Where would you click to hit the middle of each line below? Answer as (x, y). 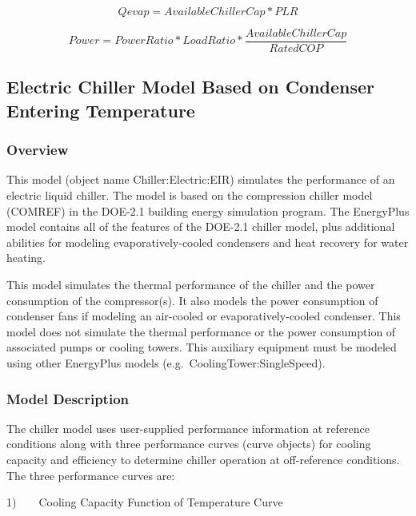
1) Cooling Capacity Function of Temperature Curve (145, 502)
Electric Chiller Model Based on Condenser (191, 87)
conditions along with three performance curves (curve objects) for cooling (189, 444)
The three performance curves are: (91, 475)
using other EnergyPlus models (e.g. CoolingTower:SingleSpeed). (166, 362)
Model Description (68, 398)
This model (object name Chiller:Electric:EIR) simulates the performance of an (201, 179)
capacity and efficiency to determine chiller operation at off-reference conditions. (203, 459)
